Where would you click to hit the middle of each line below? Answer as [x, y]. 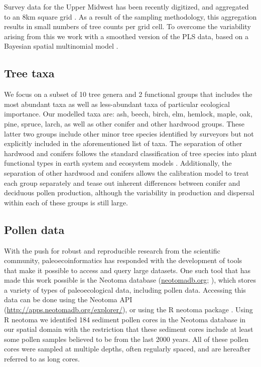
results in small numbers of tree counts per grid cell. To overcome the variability [127, 26]
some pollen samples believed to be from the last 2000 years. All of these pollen [126, 339]
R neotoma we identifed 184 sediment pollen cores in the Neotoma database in [125, 319]
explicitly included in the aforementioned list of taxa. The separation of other [123, 143]
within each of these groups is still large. [66, 202]
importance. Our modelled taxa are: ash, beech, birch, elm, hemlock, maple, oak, [128, 114]
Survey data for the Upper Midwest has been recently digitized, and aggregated [126, 7]
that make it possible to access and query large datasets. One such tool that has [127, 270]
